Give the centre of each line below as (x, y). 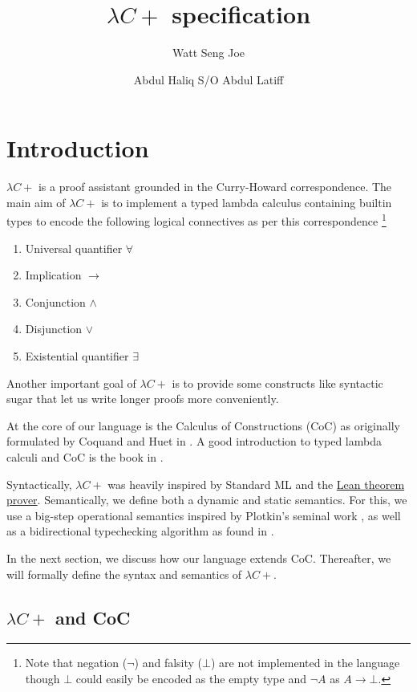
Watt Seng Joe (208, 53)
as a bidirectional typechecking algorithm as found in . (140, 531)
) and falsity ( (168, 663)
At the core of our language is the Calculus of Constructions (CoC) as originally (203, 425)
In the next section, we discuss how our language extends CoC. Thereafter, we (199, 558)
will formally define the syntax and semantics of (124, 574)
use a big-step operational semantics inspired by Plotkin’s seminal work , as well (204, 515)
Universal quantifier (74, 248)
